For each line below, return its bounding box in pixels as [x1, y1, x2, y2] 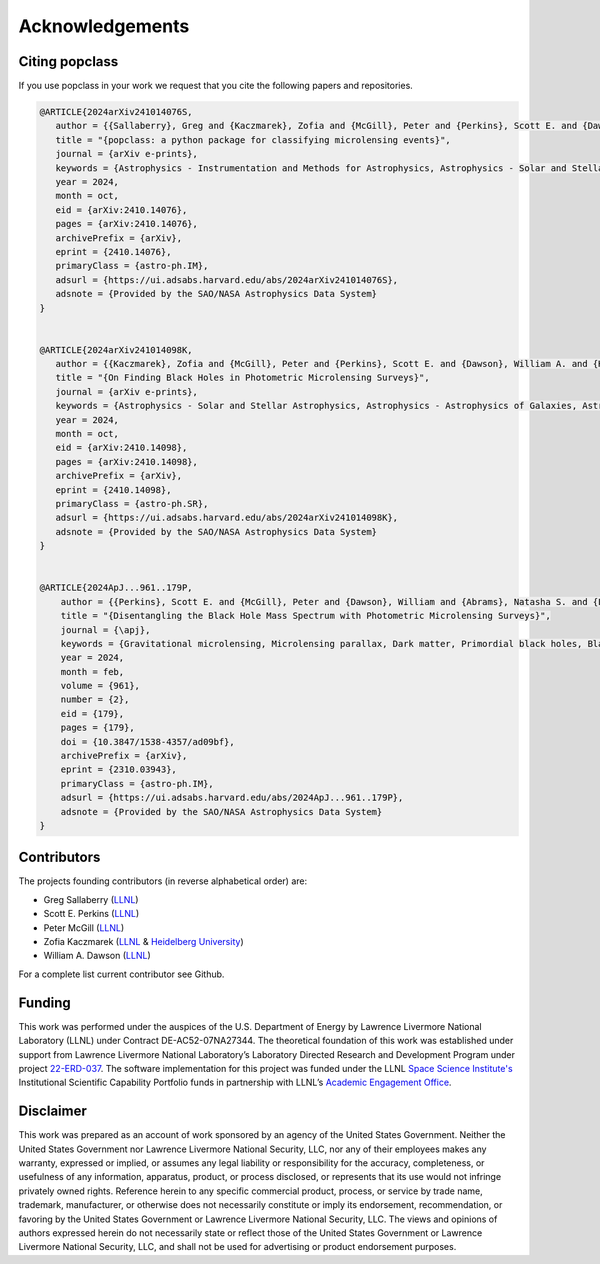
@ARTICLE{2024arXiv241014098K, [39, 344, 194, 355]
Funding [18, 994, 72, 1011]
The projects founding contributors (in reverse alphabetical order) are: [18, 875, 308, 887]
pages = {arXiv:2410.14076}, [55, 218, 199, 230]
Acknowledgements [18, 15, 190, 37]
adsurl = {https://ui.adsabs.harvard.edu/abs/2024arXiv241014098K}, [55, 512, 399, 524]
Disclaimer [18, 1103, 87, 1120]
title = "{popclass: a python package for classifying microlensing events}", [55, 134, 452, 145]
